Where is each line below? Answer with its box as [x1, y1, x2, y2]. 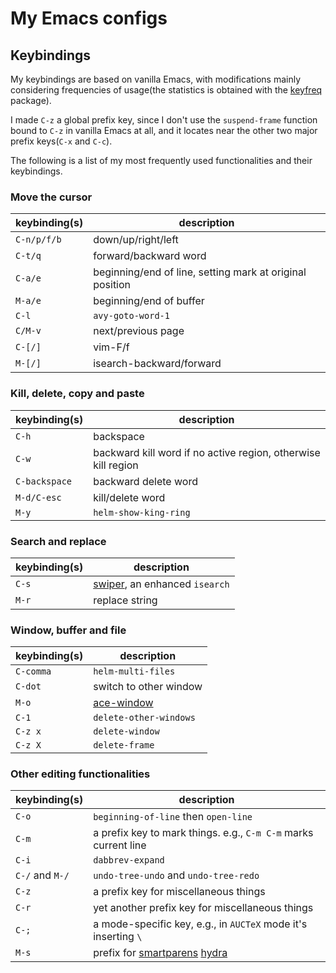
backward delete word [93, 474, 198, 488]
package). [10, 95, 52, 106]
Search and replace [10, 534, 107, 548]
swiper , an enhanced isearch [93, 577, 230, 591]
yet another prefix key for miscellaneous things [93, 901, 314, 915]
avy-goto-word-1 [93, 310, 170, 322]
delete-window [93, 726, 160, 737]
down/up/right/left [93, 233, 179, 247]
